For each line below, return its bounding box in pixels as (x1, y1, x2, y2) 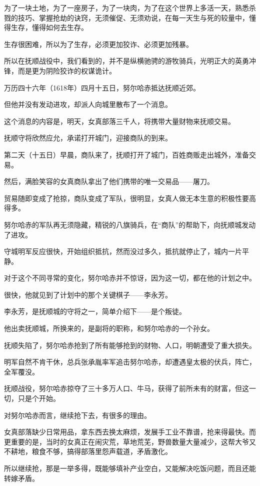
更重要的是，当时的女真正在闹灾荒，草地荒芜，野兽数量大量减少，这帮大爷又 (4, 436, 256, 446)
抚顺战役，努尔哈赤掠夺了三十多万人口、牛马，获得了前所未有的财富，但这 (4, 383, 249, 393)
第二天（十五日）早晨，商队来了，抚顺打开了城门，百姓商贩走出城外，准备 (4, 149, 249, 159)
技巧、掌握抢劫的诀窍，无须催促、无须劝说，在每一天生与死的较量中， (17, 12, 249, 22)
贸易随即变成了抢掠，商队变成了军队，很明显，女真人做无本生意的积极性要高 (4, 192, 256, 203)
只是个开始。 (17, 393, 60, 403)
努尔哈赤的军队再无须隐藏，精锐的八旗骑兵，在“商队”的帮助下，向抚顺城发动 (4, 219, 256, 229)
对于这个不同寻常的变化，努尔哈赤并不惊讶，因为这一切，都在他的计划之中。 (4, 272, 256, 283)
